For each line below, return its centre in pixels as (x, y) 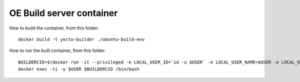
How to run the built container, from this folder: (57, 50)
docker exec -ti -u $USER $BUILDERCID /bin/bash (79, 69)
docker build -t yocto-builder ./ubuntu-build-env (81, 39)
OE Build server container (63, 13)
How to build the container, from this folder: (54, 28)
